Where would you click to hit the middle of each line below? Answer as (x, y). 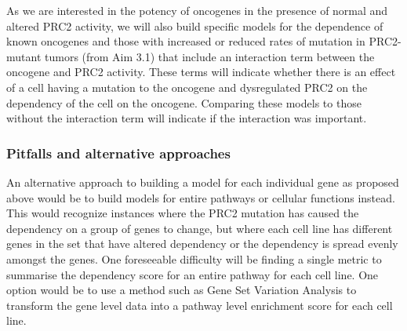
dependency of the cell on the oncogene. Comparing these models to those (184, 102)
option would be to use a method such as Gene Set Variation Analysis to (182, 290)
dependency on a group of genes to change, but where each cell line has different (200, 228)
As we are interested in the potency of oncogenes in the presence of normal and (197, 10)
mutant (24, 56)
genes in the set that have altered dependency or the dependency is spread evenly (202, 244)
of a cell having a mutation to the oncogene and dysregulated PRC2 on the (187, 87)
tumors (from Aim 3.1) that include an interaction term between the (209, 56)
